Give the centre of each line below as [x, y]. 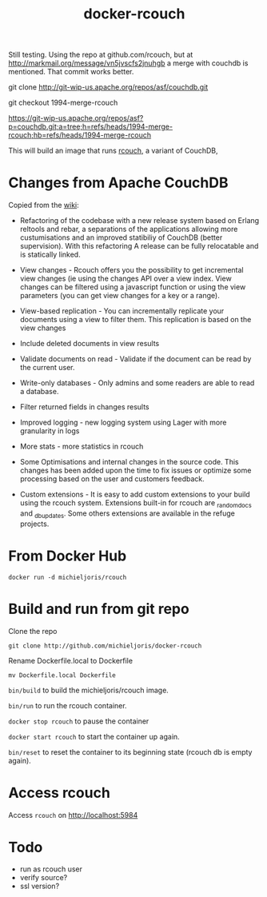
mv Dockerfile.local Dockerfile [62, 675]
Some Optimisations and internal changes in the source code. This [129, 462]
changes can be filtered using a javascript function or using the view [133, 287]
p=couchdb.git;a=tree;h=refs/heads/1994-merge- [91, 127]
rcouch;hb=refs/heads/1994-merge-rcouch [80, 135]
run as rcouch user [51, 869]
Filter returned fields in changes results [84, 407]
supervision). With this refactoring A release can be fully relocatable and [139, 246]
